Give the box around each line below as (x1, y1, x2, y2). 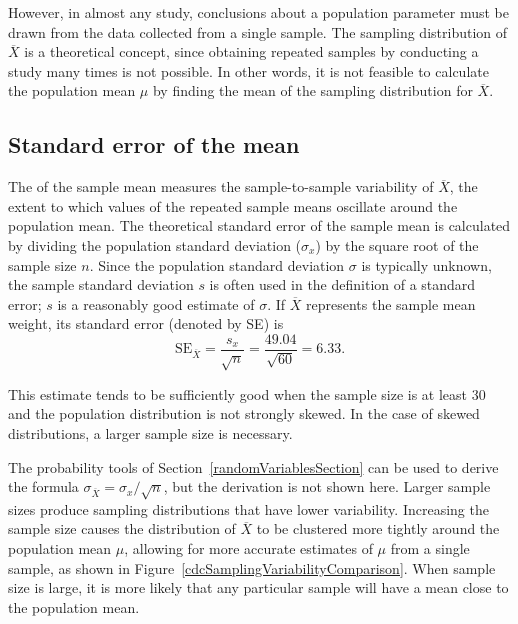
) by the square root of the (315, 234, 479, 255)
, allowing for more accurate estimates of (124, 538, 373, 559)
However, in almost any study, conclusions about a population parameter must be (8, 2, 510, 22)
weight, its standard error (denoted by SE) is (8, 313, 284, 334)
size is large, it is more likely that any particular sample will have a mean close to (8, 577, 509, 598)
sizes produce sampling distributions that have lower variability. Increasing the (8, 498, 489, 519)
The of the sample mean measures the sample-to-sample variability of (8, 176, 434, 197)
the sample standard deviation (8, 274, 194, 295)
